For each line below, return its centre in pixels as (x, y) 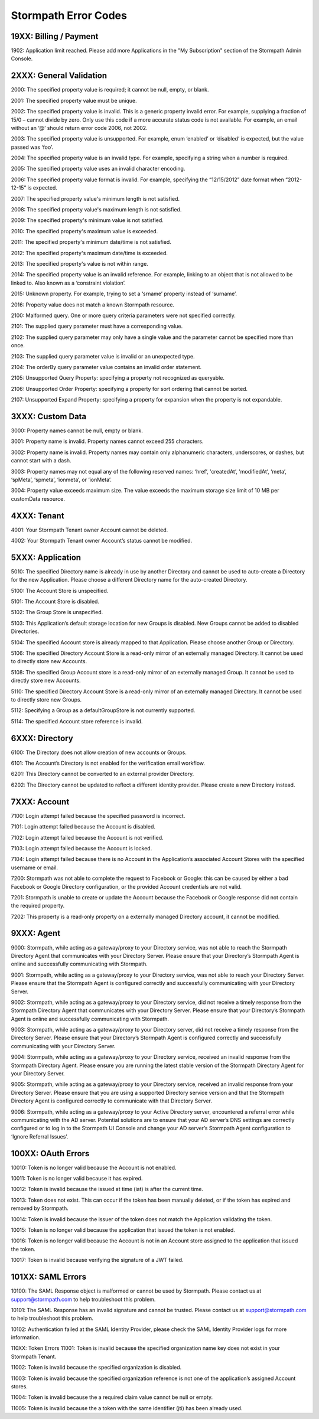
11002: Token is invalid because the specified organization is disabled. (96, 1368)
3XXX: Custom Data (49, 416)
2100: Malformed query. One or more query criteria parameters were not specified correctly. (123, 315)
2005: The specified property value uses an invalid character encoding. (98, 169)
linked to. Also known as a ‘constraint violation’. (69, 283)
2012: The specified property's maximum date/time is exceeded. (89, 253)
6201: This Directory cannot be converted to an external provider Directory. (102, 774)
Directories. (25, 631)
